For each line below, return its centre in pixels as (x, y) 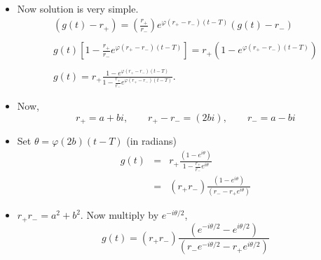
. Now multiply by (119, 215)
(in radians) (151, 141)
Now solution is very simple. (78, 8)
